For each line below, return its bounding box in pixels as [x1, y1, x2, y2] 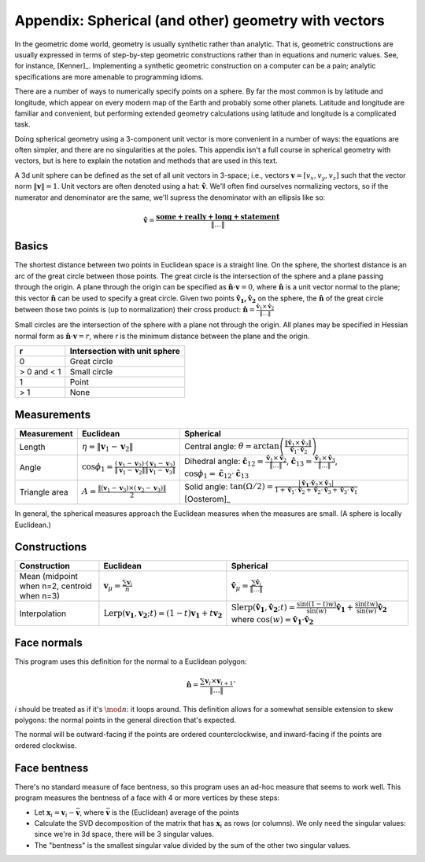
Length [19, 441, 46, 452]
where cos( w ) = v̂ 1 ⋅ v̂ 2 [231, 614, 314, 627]
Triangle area [19, 486, 68, 497]
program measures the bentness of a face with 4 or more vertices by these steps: [14, 793, 279, 802]
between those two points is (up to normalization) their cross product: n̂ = [14, 304, 256, 314]
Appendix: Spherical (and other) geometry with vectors [14, 12, 385, 29]
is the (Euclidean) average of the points [111, 807, 239, 817]
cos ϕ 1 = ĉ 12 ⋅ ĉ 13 [184, 469, 249, 481]
